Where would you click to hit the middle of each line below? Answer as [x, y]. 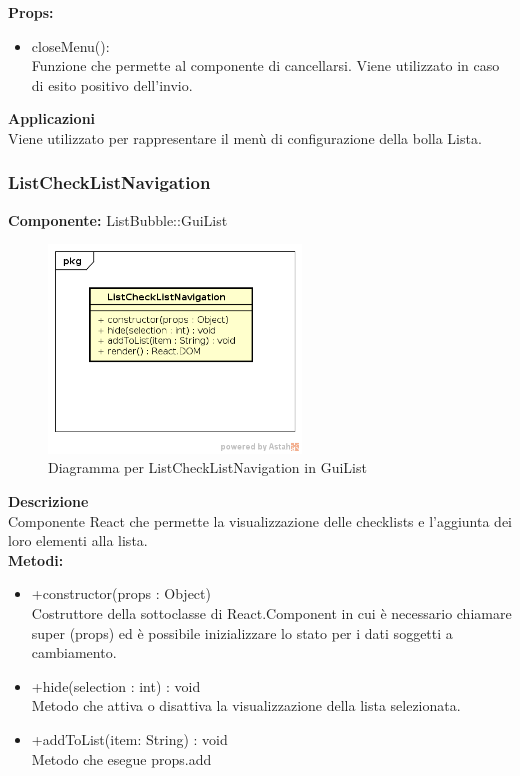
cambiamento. [74, 652]
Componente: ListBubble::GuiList [118, 219]
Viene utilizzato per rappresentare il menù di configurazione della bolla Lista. [245, 137]
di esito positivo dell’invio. [112, 84]
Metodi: [36, 559]
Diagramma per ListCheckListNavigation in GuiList [207, 467]
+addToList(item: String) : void [129, 738]
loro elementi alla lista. [78, 540]
